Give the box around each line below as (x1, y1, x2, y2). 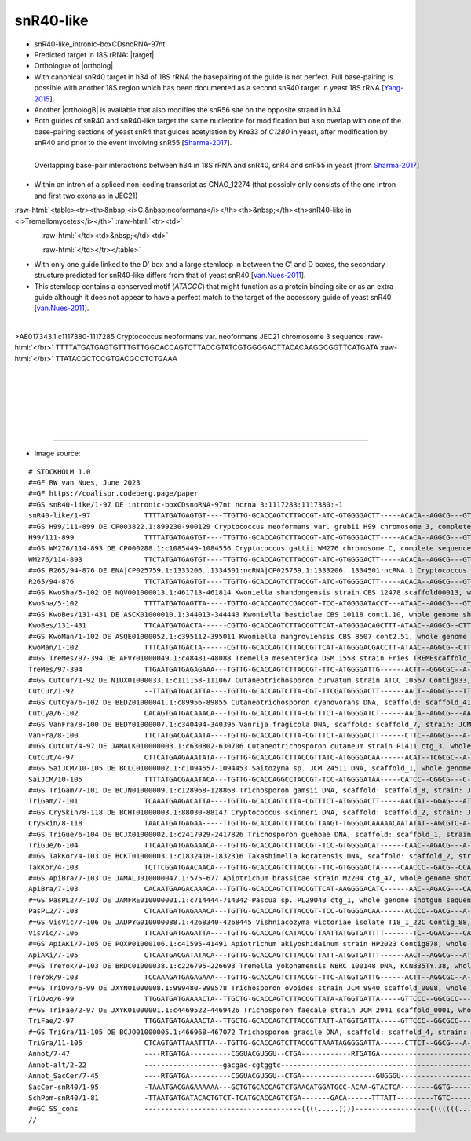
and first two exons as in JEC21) (34, 191, 138, 200)
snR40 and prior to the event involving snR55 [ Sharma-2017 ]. (34, 138, 232, 148)
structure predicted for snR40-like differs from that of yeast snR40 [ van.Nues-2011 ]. (34, 271, 306, 280)
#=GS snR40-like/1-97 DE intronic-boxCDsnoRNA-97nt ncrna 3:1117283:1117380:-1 (28, 499, 343, 509)
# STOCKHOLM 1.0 (28, 467, 91, 476)
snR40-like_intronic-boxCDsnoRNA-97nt (34, 39, 166, 49)
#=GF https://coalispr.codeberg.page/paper (28, 489, 199, 498)
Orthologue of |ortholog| (34, 61, 114, 71)
